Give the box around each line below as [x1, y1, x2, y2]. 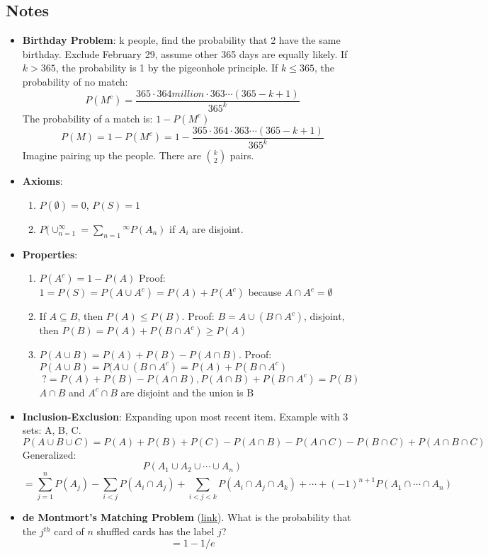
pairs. [229, 148, 254, 163]
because [248, 285, 282, 299]
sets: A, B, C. [22, 423, 81, 437]
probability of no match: [22, 74, 128, 88]
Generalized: [22, 447, 76, 462]
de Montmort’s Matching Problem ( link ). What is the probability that [22, 510, 351, 525]
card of [54, 524, 84, 539]
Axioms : [22, 173, 63, 188]
